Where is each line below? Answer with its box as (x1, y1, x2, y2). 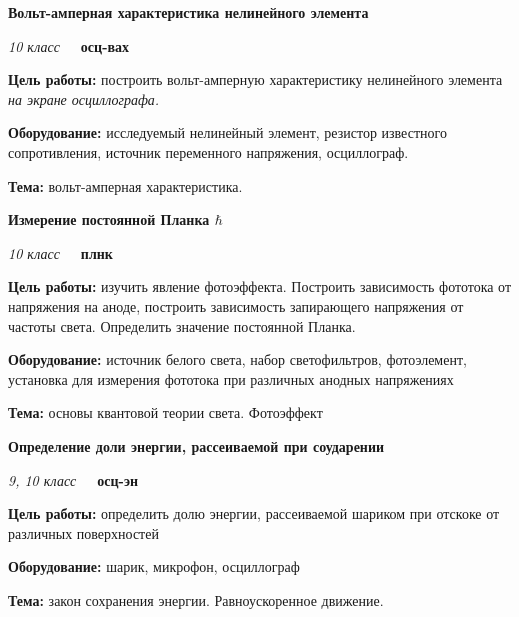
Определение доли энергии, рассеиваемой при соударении (8, 435, 385, 456)
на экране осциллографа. (8, 88, 160, 109)
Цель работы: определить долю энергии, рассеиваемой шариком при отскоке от (8, 503, 500, 524)
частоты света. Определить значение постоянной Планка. (8, 315, 356, 336)
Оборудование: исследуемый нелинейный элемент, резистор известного (8, 122, 447, 143)
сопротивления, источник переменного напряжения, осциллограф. (8, 141, 409, 162)
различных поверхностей (8, 522, 159, 543)
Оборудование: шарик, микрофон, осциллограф (8, 556, 300, 577)
